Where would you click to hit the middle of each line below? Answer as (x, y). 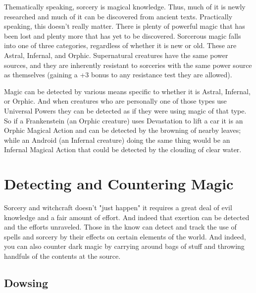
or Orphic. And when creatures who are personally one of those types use (115, 101)
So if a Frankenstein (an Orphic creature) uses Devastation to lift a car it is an (124, 120)
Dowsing (26, 282)
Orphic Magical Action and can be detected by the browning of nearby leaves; (123, 130)
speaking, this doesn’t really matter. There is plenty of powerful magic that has (125, 26)
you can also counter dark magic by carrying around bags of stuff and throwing (124, 246)
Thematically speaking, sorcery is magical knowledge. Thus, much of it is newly (125, 6)
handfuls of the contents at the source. (62, 256)
